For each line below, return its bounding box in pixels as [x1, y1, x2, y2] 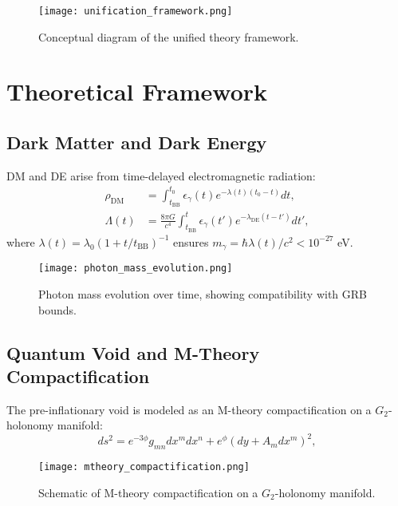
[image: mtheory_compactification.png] [38, 461, 250, 473]
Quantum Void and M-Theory [6, 340, 260, 365]
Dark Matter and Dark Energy [6, 130, 267, 155]
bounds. [38, 301, 77, 318]
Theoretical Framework [6, 75, 268, 108]
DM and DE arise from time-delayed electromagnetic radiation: [6, 167, 316, 184]
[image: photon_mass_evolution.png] [38, 263, 233, 275]
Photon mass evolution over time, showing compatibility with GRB [38, 286, 368, 302]
